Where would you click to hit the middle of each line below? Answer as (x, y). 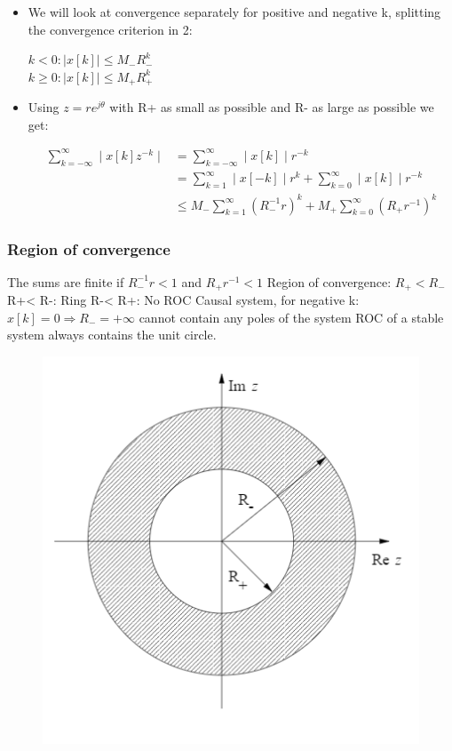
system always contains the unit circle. (112, 335)
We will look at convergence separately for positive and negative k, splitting (234, 12)
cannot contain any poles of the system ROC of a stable (291, 317)
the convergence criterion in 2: (110, 29)
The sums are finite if (66, 281)
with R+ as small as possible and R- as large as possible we (272, 107)
